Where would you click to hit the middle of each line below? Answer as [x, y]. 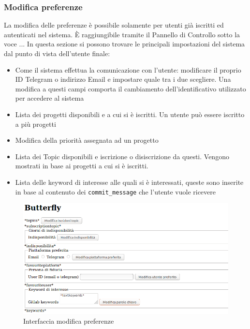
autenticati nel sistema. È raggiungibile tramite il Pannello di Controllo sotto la [122, 34]
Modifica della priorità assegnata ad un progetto [87, 140]
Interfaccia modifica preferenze [69, 321]
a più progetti [36, 124]
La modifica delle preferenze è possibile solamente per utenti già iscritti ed [114, 25]
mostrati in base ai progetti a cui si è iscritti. [82, 166]
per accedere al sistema [50, 98]
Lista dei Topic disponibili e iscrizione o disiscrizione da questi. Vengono [122, 156]
